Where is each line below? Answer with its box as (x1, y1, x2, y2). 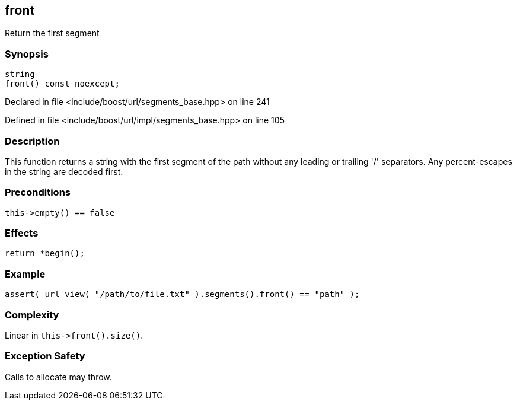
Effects (5, 227, 39, 240)
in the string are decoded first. (5, 166, 123, 177)
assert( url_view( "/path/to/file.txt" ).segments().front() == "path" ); (5, 289, 360, 299)
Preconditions (5, 186, 71, 199)
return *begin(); (5, 248, 85, 259)
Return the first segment (5, 28, 100, 39)
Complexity (5, 308, 59, 321)
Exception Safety (5, 350, 85, 362)
